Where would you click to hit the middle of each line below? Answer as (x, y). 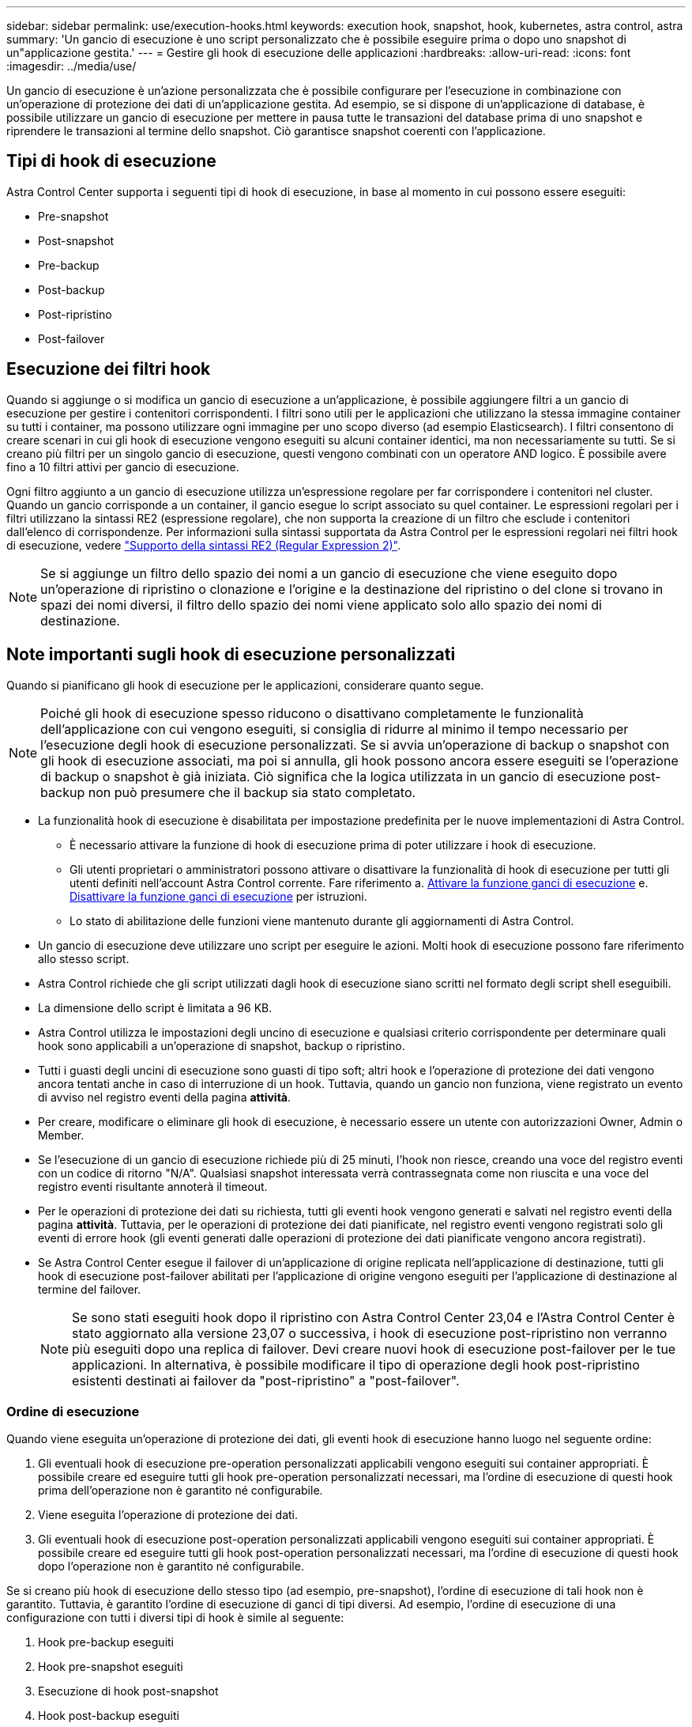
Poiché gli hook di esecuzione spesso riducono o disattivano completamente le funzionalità (312, 713)
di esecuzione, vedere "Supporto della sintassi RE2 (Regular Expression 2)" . (203, 545)
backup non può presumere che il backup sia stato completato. (228, 792)
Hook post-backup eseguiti (109, 1716)
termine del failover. (90, 1289)
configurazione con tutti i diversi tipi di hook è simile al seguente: (175, 1618)
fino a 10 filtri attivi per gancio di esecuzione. (123, 467)
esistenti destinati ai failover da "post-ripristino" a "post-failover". (266, 1380)
